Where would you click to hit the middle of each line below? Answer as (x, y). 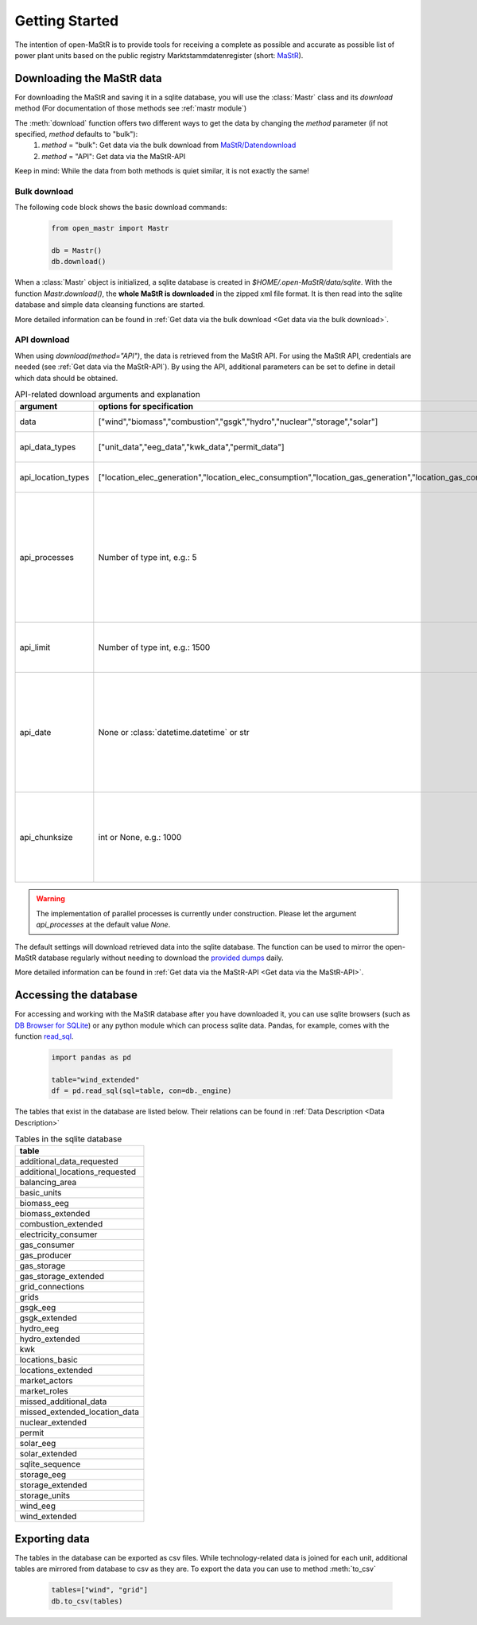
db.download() (79, 262)
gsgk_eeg (38, 1308)
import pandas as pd (91, 1057)
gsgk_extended (48, 1318)
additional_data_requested (69, 1161)
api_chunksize (46, 838)
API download (42, 340)
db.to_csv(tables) (87, 1601)
